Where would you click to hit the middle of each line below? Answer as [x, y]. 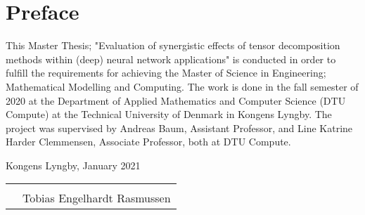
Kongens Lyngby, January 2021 [73, 165]
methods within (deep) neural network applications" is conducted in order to [171, 59]
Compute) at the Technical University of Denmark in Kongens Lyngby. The [169, 114]
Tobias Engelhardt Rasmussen [97, 198]
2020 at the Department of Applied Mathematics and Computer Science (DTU [176, 100]
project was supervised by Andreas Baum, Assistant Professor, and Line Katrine [179, 128]
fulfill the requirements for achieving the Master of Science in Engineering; [166, 73]
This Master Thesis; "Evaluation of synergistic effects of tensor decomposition [173, 45]
